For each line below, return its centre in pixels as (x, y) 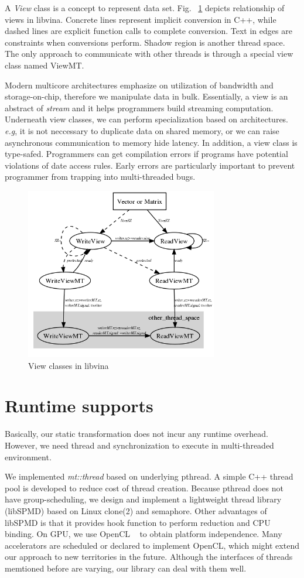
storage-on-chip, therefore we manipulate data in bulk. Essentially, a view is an (146, 96)
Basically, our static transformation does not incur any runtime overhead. (136, 434)
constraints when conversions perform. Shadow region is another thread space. (145, 42)
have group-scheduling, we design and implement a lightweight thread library (143, 499)
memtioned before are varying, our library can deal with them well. (126, 568)
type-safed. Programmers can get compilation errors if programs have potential (146, 154)
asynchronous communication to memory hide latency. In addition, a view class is (151, 142)
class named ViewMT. (45, 65)
